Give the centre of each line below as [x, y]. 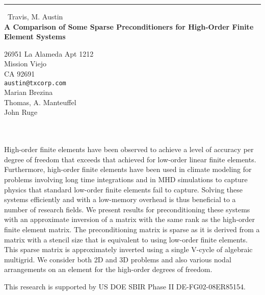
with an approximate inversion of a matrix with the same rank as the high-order [130, 219]
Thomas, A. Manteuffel [40, 102]
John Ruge [21, 112]
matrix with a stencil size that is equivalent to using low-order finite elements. [126, 239]
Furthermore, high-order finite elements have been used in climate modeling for [128, 169]
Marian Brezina [29, 92]
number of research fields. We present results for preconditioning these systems [127, 209]
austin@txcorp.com [35, 83]
